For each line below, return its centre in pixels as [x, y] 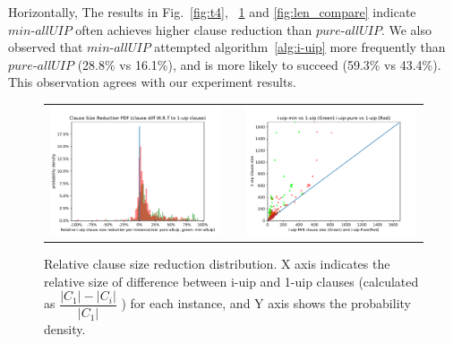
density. [65, 329]
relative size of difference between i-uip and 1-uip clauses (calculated [231, 281]
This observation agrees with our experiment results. [152, 82]
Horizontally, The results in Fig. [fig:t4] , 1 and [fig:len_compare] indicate [212, 12]
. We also [406, 29]
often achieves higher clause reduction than [194, 29]
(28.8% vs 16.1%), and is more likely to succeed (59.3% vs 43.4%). [259, 64]
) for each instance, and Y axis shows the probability [266, 303]
